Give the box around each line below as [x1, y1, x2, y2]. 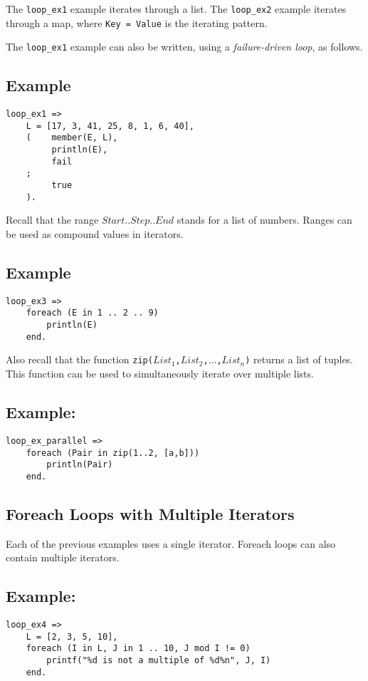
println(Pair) [46, 459, 113, 470]
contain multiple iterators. [6, 550, 120, 565]
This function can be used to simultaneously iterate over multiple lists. [6, 366, 314, 381]
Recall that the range [6, 212, 99, 227]
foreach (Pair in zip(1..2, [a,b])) [26, 447, 200, 458]
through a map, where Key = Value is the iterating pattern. [6, 15, 268, 30]
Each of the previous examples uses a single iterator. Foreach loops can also [6, 536, 336, 551]
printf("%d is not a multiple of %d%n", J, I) [46, 655, 271, 666]
